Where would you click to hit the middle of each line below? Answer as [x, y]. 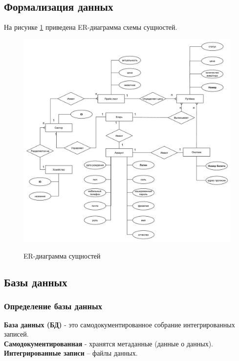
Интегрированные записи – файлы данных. [71, 353]
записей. [16, 334]
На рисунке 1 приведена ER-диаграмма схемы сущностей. [91, 27]
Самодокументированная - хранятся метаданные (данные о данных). [109, 343]
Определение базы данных [53, 306]
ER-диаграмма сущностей [62, 255]
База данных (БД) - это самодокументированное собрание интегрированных [119, 324]
